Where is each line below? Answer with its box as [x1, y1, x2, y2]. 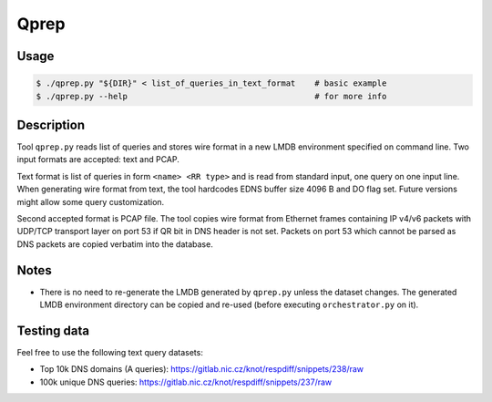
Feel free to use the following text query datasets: [16, 346, 204, 357]
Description [16, 117, 86, 132]
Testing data [16, 323, 90, 338]
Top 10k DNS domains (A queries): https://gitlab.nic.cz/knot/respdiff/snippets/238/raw [39, 364, 364, 375]
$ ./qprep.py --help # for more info [36, 91, 387, 101]
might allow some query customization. [16, 196, 165, 207]
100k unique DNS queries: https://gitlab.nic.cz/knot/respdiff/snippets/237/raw [39, 376, 333, 387]
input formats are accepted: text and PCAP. [16, 154, 179, 165]
